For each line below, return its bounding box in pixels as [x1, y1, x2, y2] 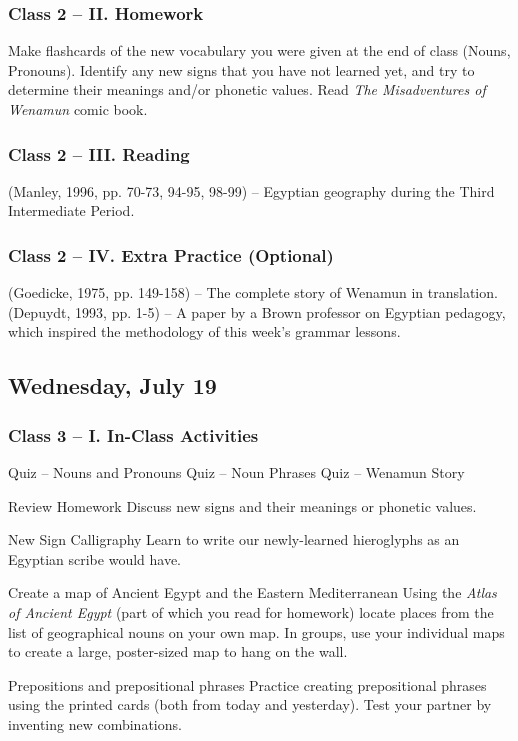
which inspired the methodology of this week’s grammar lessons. [8, 321, 401, 342]
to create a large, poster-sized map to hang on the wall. [8, 641, 348, 662]
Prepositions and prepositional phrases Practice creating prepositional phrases [8, 674, 487, 695]
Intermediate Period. [8, 200, 135, 221]
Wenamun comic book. [8, 99, 148, 119]
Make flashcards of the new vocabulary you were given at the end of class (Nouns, [8, 40, 511, 61]
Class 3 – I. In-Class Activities [8, 422, 259, 447]
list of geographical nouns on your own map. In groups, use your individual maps [8, 621, 505, 642]
